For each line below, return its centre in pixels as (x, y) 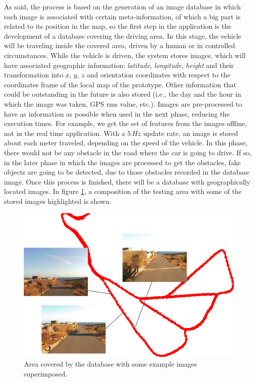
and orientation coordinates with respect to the (159, 75)
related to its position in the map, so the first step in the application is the (118, 26)
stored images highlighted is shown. (58, 201)
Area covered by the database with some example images (111, 364)
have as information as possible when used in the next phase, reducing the (117, 113)
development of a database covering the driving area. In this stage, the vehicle (123, 35)
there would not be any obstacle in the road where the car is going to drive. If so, (128, 152)
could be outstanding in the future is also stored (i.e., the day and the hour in (123, 94)
